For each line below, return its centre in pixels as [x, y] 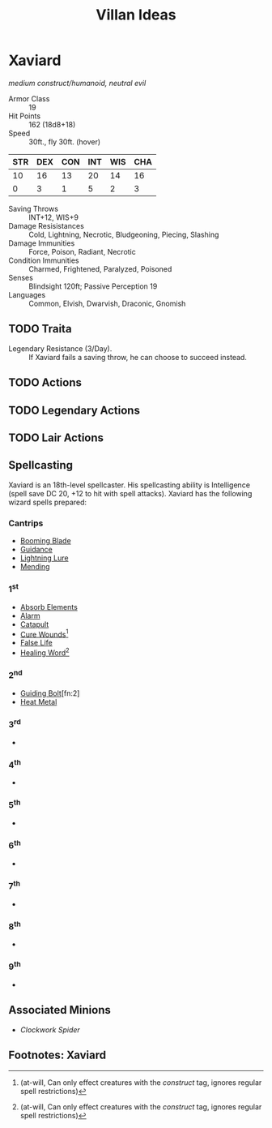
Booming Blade [45, 541]
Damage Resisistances [47, 225]
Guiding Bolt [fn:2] [50, 693]
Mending [35, 567]
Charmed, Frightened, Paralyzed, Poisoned [100, 268]
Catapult [34, 624]
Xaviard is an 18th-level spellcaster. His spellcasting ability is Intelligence [130, 485]
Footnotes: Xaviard [57, 1055]
